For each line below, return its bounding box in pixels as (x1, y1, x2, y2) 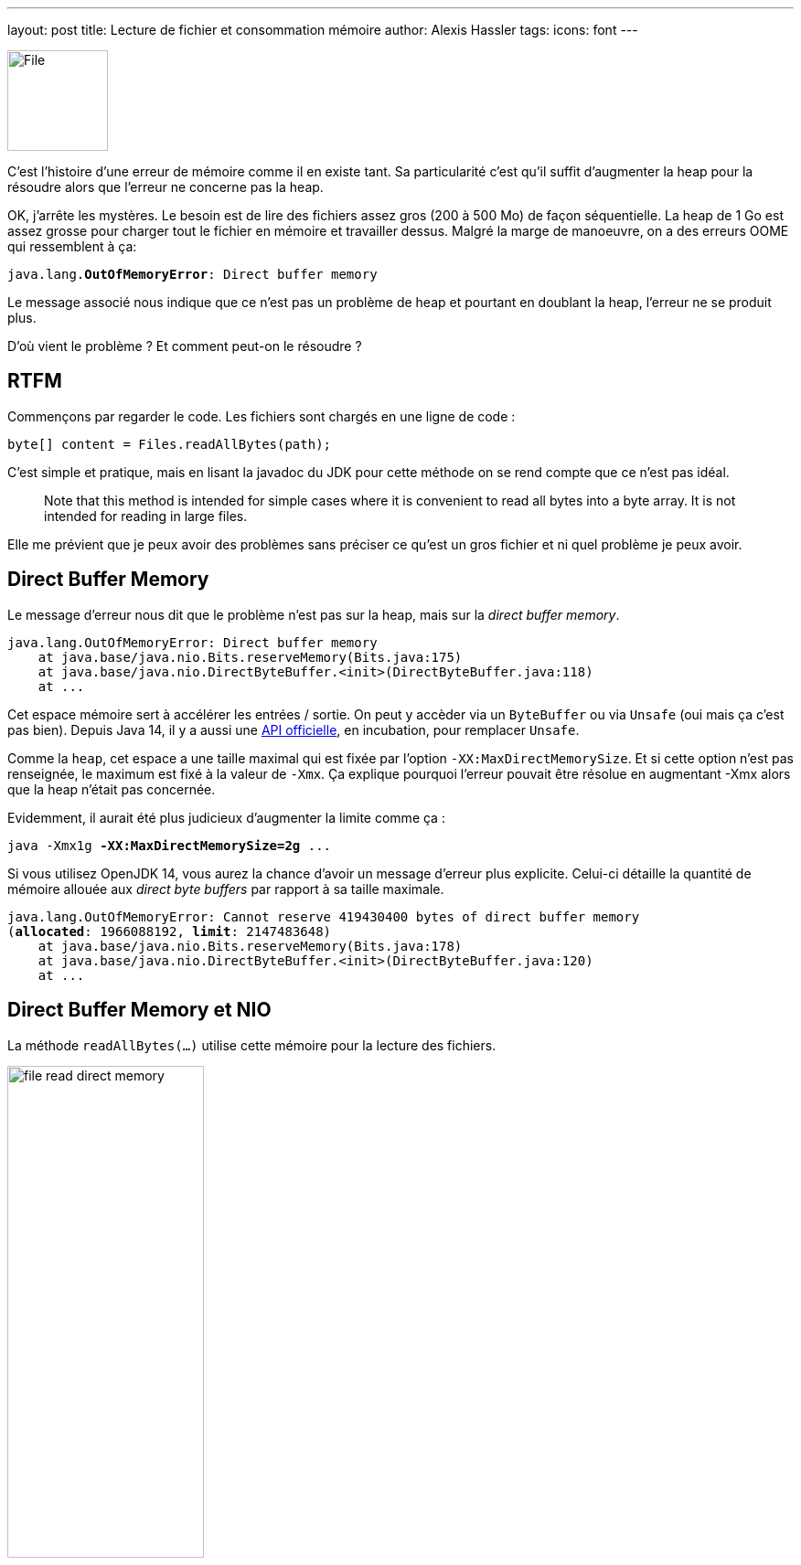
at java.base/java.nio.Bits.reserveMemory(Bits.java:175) (37, 649, 463, 665)
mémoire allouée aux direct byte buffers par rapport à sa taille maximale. (7, 880, 444, 897)
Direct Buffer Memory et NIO (7, 998, 272, 1022)
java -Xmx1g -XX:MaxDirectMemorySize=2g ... (7, 837, 332, 853)
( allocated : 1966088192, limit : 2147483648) (7, 923, 332, 939)
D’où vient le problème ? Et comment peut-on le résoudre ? (7, 338, 362, 354)
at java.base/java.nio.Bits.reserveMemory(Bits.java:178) (37, 938, 463, 953)
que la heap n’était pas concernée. (7, 781, 216, 797)
